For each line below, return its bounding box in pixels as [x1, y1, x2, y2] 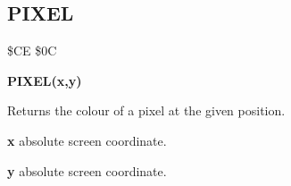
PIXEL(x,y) [7, 71, 82, 89]
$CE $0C [7, 41, 57, 60]
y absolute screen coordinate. [7, 161, 167, 180]
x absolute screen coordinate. [7, 131, 167, 149]
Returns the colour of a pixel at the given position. [7, 101, 286, 120]
